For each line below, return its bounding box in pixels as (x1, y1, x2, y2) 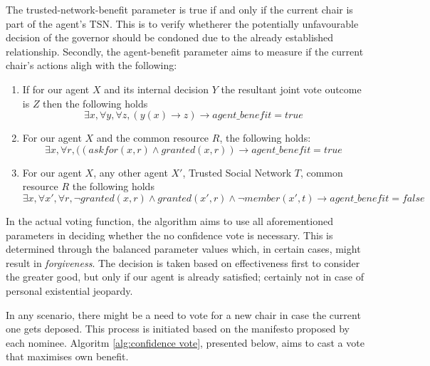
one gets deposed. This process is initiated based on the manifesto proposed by (6, 321, 350, 336)
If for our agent (22, 81, 90, 96)
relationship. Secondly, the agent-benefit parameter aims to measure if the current (6, 43, 364, 58)
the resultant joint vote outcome (221, 81, 362, 96)
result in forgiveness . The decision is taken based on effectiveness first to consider (6, 255, 360, 270)
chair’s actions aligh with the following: (6, 58, 177, 73)
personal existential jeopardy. (6, 283, 133, 298)
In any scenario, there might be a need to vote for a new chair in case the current (6, 307, 361, 322)
